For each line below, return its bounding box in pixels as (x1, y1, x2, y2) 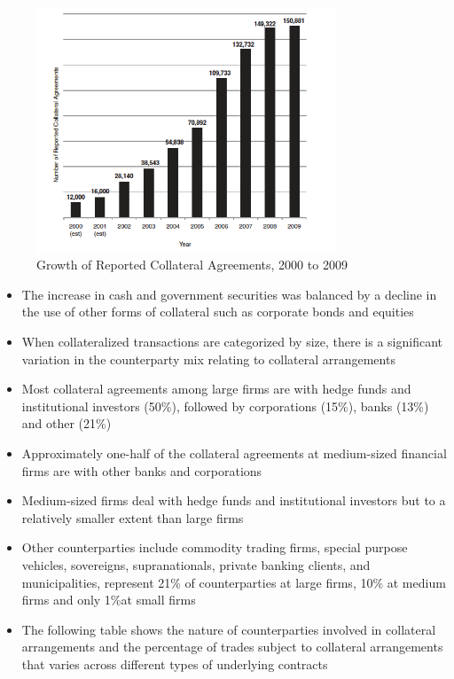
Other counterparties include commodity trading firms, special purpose (21, 538, 408, 557)
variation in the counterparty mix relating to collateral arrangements (21, 349, 395, 368)
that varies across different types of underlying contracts (21, 654, 328, 673)
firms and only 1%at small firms (21, 590, 196, 609)
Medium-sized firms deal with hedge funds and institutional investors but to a (21, 491, 446, 510)
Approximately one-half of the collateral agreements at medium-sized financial (21, 444, 447, 463)
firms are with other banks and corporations (21, 461, 262, 480)
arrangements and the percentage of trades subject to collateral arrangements (21, 637, 443, 656)
